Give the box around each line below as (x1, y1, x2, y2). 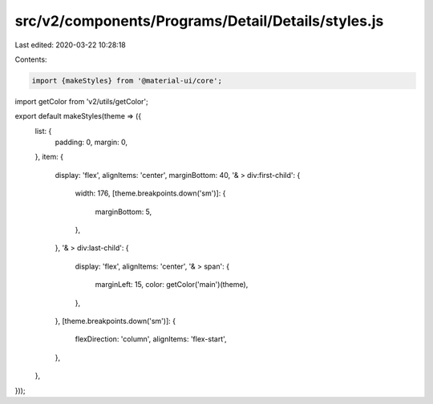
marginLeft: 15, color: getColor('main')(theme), (95, 280, 249, 289)
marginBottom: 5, (95, 207, 152, 216)
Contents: (14, 55, 47, 64)
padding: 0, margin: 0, (55, 137, 128, 147)
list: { (34, 126, 52, 135)
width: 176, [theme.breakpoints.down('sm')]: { (75, 188, 226, 198)
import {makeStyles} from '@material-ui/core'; (31, 76, 222, 85)
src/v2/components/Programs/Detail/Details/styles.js (14, 12, 384, 30)
